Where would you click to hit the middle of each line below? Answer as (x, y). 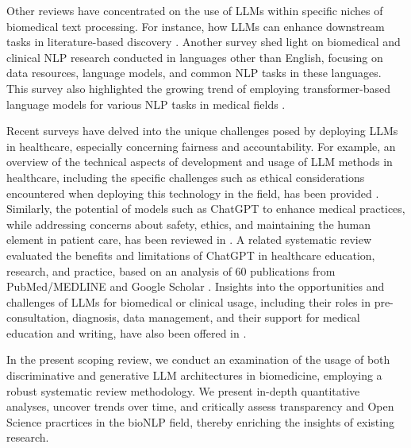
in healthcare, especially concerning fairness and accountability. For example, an (201, 146)
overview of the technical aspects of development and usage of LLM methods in (200, 162)
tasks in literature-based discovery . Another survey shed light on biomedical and (204, 42)
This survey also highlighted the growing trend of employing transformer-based (199, 88)
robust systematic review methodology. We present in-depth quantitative (183, 390)
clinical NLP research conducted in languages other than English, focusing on (195, 57)
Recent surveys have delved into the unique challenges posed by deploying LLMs (202, 131)
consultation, (38, 317)
